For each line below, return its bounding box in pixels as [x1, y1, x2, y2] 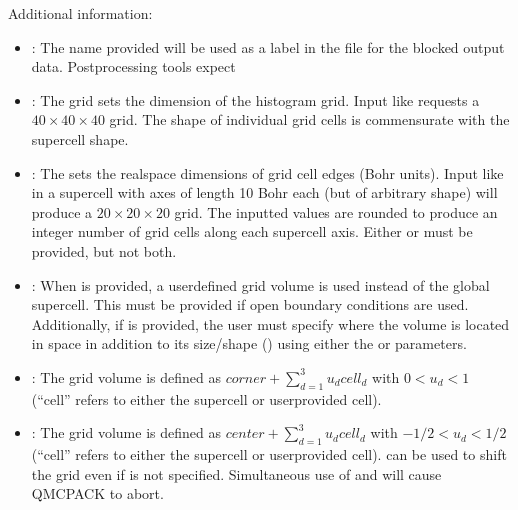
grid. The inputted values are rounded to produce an [174, 201, 498, 222]
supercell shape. [31, 128, 129, 149]
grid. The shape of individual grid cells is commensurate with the [109, 109, 510, 130]
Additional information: [8, 3, 153, 23]
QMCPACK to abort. [31, 483, 164, 504]
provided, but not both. [31, 240, 177, 261]
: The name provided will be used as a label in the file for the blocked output [31, 36, 505, 57]
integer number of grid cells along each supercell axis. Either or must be [31, 221, 473, 242]
